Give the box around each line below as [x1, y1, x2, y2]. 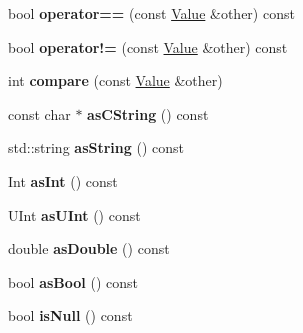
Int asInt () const [8, 170, 118, 191]
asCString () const [87, 103, 209, 124]
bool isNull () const [8, 305, 133, 326]
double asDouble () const [8, 238, 170, 259]
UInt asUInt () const [8, 204, 141, 225]
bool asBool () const [8, 271, 138, 292]
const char [8, 103, 71, 124]
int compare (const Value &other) [8, 70, 223, 91]
